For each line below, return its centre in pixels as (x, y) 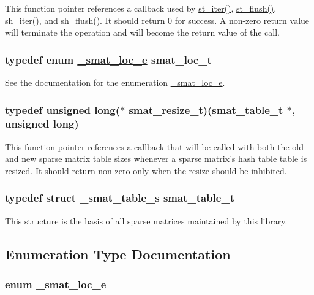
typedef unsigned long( (62, 109)
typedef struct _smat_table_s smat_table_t (120, 198)
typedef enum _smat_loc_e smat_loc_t (108, 59)
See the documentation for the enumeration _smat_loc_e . (115, 82)
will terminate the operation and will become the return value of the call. (142, 32)
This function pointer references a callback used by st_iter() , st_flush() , (141, 8)
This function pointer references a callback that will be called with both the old (154, 146)
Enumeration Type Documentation (118, 254)
